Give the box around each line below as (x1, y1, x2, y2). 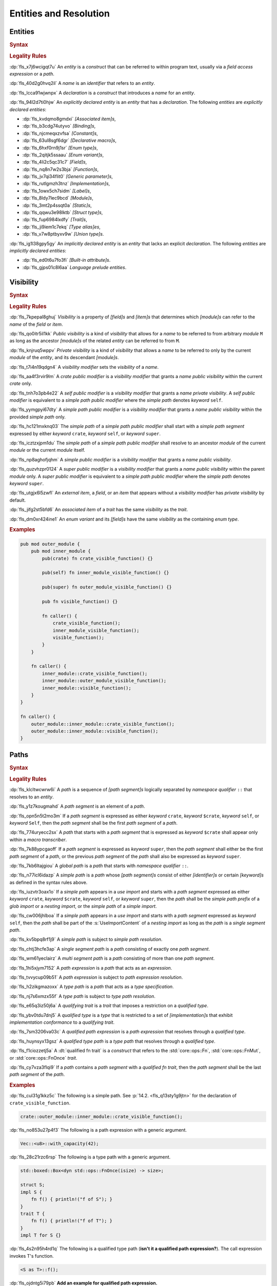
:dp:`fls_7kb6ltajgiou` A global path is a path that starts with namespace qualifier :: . (9, 862, 189, 869)
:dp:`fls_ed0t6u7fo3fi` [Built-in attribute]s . (22, 257, 111, 263)
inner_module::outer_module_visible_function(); (42, 678, 167, 684)
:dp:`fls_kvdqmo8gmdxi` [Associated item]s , (22, 116, 116, 122)
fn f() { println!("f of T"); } (31, 1218, 113, 1224)
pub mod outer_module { (20, 541, 81, 547)
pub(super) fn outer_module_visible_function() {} (42, 584, 172, 590)
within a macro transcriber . (9, 836, 67, 843)
